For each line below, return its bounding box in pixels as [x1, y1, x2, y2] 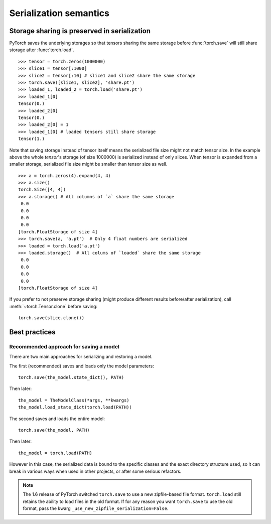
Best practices [9, 328, 56, 336]
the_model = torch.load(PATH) [18, 450, 93, 456]
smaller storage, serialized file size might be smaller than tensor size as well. [9, 161, 168, 167]
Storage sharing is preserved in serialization [9, 27, 151, 35]
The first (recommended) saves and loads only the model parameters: [9, 363, 154, 369]
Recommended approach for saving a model [9, 343, 120, 350]
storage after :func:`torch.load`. [9, 47, 74, 53]
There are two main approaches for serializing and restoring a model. [9, 354, 153, 360]
